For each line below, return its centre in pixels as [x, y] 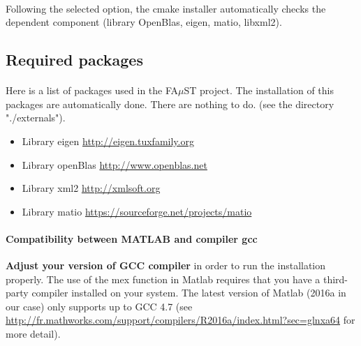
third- [335, 279]
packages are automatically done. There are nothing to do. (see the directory [170, 104]
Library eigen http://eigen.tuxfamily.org [108, 141]
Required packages [74, 60]
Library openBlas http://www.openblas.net [115, 164]
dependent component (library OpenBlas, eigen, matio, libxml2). [144, 22]
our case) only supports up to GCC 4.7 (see [99, 306]
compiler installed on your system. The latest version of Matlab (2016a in [189, 293]
